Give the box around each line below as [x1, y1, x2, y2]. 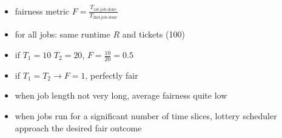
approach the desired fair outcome [15, 121, 142, 134]
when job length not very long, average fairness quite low [15, 89, 227, 102]
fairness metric [15, 4, 70, 17]
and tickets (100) [122, 28, 185, 41]
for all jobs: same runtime [15, 28, 110, 41]
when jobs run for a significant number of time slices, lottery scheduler [15, 110, 277, 122]
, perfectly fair [85, 68, 138, 81]
